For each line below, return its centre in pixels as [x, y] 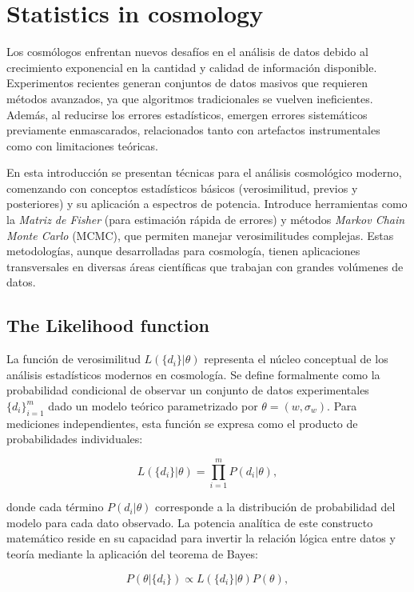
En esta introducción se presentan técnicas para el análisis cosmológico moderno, [204, 172]
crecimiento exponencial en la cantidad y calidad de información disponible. [192, 67]
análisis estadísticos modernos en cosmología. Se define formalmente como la [193, 374]
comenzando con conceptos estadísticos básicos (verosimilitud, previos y [182, 188]
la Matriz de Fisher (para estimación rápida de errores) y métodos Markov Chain [206, 220]
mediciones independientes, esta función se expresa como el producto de [182, 423]
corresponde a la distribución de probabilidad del [275, 507]
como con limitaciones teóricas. [82, 145]
